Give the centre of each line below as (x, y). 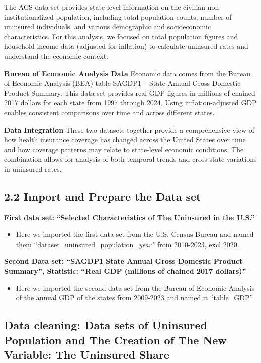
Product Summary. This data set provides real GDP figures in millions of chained (130, 93)
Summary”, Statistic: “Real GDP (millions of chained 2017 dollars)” (125, 271)
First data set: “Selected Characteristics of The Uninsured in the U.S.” (129, 217)
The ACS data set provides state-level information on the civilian (105, 7)
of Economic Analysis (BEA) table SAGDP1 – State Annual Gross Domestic (122, 83)
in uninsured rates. (33, 169)
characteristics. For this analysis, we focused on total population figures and (121, 36)
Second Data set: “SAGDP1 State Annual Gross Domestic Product (123, 261)
